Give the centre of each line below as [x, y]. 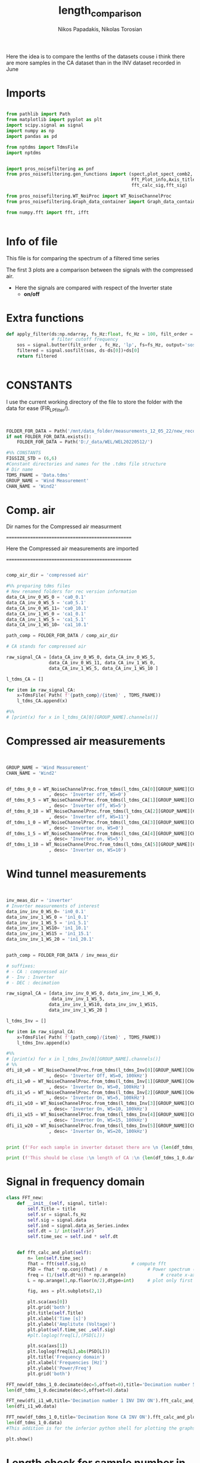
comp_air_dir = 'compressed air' [48, 575]
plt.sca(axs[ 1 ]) [48, 1346]
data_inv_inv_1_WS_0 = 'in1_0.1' [48, 917]
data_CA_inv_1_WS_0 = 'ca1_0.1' [46, 614]
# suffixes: [21, 966]
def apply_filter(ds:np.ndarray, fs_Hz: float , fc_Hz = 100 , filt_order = [100, 334]
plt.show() [20, 1439]
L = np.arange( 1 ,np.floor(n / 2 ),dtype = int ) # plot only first [110, 1280]
